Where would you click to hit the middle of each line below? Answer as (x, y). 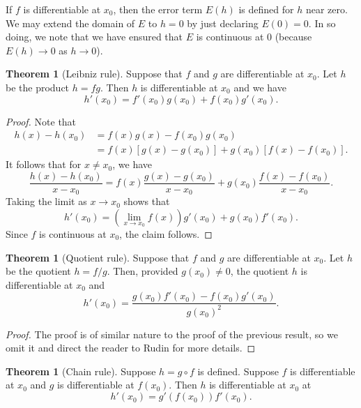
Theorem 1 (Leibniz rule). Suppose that (94, 74)
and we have (260, 87)
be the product (38, 87)
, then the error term (158, 9)
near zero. (327, 9)
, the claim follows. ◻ (166, 233)
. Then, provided (143, 271)
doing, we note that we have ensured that (94, 37)
